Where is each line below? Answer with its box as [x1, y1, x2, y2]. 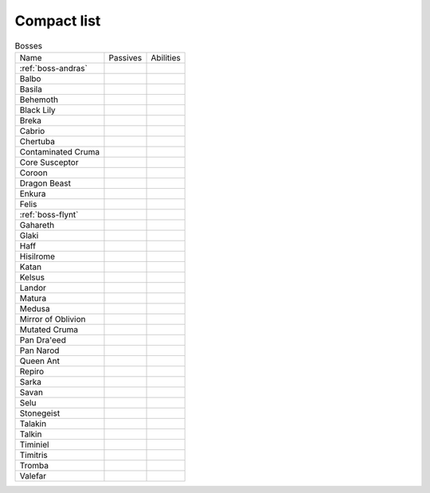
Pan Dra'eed [19, 335, 67, 346]
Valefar [19, 470, 47, 481]
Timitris [19, 449, 48, 460]
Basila [19, 84, 43, 95]
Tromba [19, 460, 49, 471]
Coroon [19, 167, 48, 178]
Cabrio [19, 125, 45, 136]
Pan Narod [19, 345, 60, 356]
